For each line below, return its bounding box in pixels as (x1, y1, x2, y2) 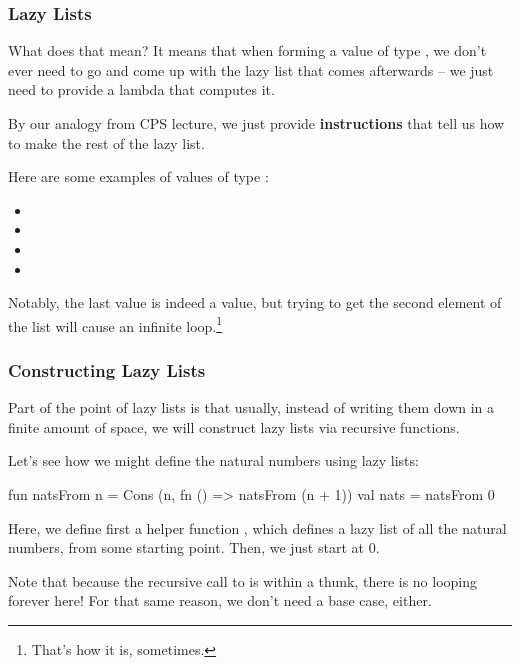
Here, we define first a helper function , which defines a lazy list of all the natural (8, 517, 507, 538)
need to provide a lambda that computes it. (8, 79, 275, 100)
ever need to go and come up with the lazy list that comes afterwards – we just (8, 59, 494, 80)
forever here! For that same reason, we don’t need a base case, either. (8, 590, 432, 611)
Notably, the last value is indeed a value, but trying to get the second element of (8, 292, 502, 313)
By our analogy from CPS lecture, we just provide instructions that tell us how (8, 113, 505, 133)
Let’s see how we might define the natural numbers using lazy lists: (8, 450, 419, 471)
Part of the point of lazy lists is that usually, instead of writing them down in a (8, 397, 495, 418)
